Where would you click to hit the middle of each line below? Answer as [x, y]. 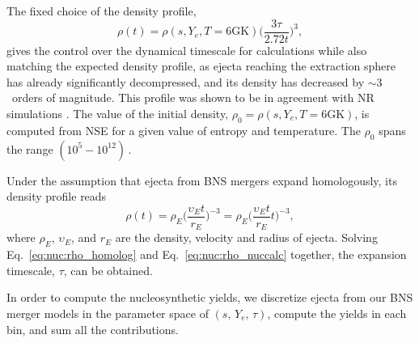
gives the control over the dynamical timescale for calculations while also [187, 50]
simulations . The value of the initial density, [118, 114]
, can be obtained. [108, 270]
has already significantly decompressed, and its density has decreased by [186, 81]
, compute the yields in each [337, 313]
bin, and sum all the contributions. [93, 329]
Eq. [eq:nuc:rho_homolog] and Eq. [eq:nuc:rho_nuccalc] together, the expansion [207, 254]
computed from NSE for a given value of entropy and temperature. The [184, 130]
